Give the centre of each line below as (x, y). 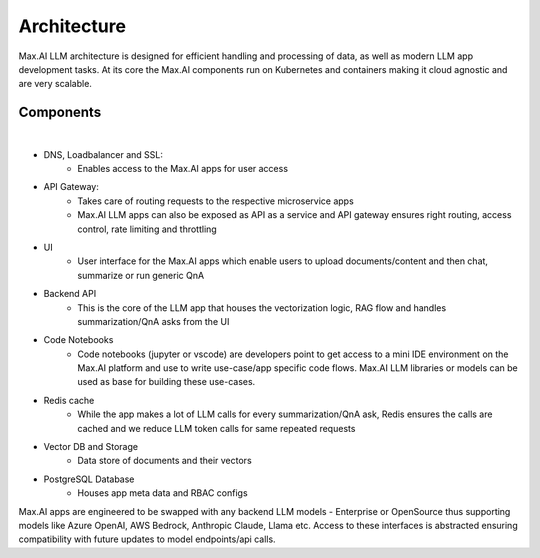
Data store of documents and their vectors (164, 461)
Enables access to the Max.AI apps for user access (183, 169)
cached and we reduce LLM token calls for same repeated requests (216, 428)
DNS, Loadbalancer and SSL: (103, 154)
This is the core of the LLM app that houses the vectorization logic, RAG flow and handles (262, 307)
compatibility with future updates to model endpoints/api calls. (147, 539)
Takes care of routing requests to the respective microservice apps (215, 201)
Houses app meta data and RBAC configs (163, 493)
